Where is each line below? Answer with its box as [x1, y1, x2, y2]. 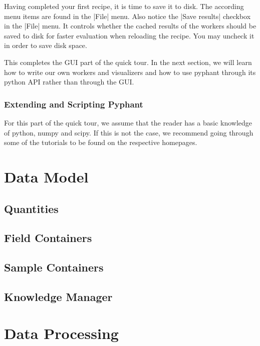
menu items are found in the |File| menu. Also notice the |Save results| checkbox [4, 10, 251, 21]
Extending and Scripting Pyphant [4, 97, 143, 110]
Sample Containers [4, 259, 104, 275]
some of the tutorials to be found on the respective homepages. [4, 137, 197, 147]
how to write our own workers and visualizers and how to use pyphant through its [4, 66, 256, 77]
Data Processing [4, 323, 119, 343]
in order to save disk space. [4, 40, 87, 50]
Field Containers [4, 230, 92, 245]
